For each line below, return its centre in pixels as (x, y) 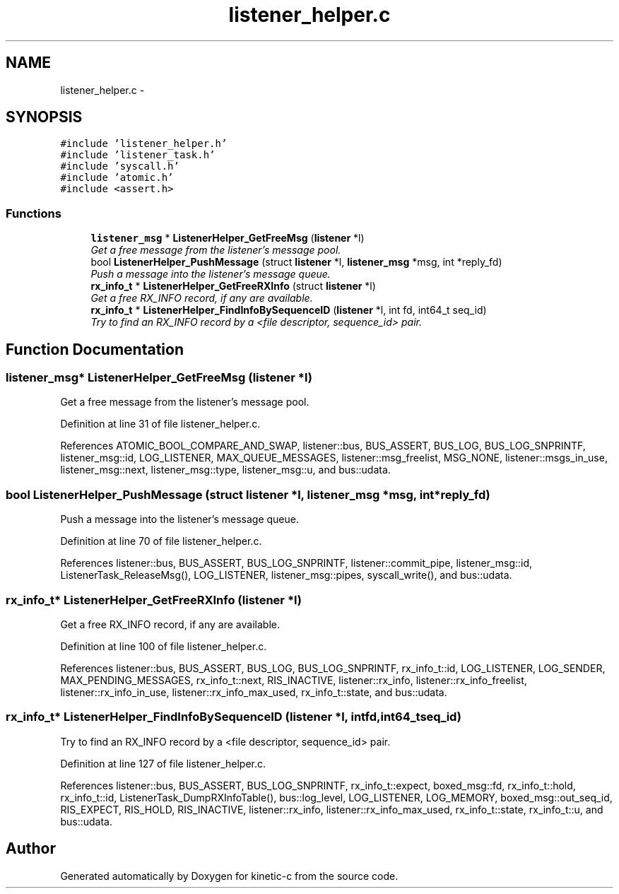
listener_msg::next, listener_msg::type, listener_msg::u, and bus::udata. (225, 470)
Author (31, 849)
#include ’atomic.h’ (117, 178)
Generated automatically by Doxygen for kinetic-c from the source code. (229, 876)
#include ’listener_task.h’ (138, 155)
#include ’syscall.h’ (120, 166)
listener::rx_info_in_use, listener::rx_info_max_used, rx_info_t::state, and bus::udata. (254, 692)
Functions (34, 213)
